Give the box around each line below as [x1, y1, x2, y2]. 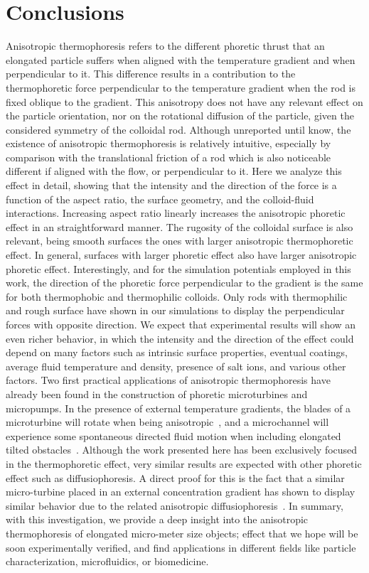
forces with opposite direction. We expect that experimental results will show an [6, 317, 356, 331]
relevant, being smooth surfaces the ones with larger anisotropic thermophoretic [6, 233, 353, 248]
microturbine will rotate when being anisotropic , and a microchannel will [6, 414, 329, 429]
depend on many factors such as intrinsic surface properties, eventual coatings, [6, 345, 348, 360]
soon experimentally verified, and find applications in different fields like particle [6, 540, 356, 555]
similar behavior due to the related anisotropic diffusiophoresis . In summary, [6, 498, 343, 513]
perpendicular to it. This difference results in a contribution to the [6, 66, 296, 81]
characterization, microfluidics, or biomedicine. [6, 554, 209, 569]
